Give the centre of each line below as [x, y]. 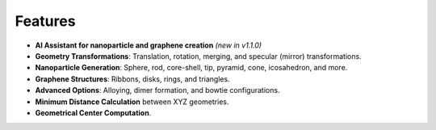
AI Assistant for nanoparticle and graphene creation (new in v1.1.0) [149, 45]
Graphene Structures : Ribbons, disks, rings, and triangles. [132, 79]
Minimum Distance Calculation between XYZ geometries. [132, 102]
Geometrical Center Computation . [93, 112]
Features [45, 21]
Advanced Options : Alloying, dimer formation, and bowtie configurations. [157, 90]
